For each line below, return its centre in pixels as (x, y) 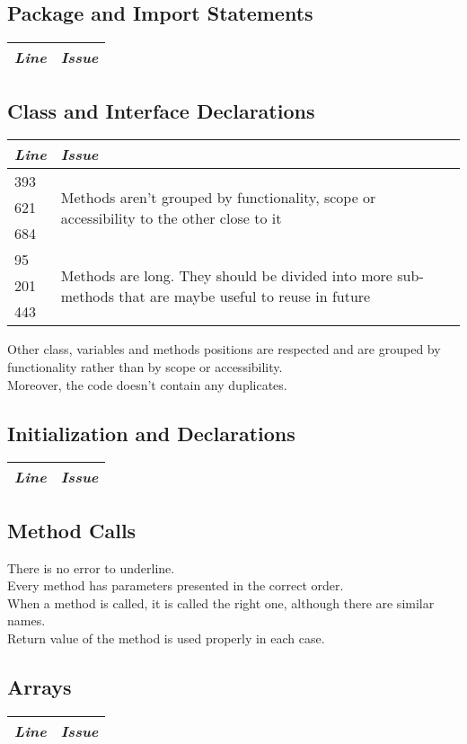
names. (26, 620)
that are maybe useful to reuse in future (245, 296)
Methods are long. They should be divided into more (226, 275)
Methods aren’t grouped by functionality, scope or (218, 197)
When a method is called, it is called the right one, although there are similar (221, 602)
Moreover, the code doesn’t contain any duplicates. (147, 384)
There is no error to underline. (91, 567)
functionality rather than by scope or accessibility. (145, 367)
